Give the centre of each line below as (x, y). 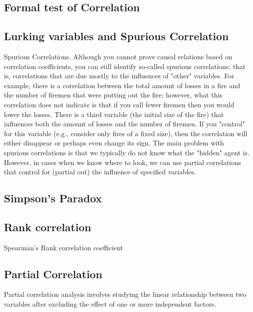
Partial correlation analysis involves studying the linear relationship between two (125, 294)
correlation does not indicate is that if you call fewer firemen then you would (119, 104)
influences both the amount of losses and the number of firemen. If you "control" (125, 124)
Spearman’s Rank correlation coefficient (64, 247)
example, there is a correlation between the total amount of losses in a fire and (122, 85)
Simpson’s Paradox (53, 198)
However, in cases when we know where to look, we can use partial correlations (123, 162)
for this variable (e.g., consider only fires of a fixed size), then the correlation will (126, 133)
